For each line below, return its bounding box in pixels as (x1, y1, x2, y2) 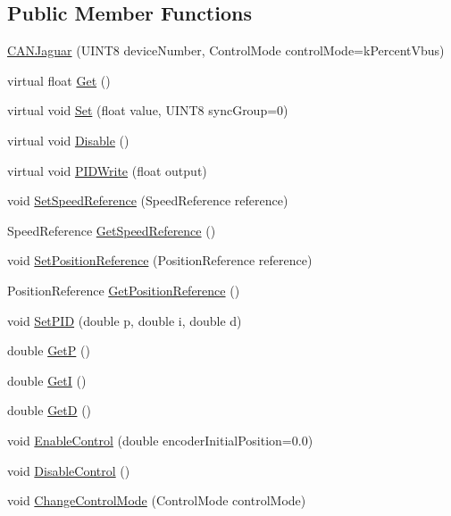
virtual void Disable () (7, 130, 129, 149)
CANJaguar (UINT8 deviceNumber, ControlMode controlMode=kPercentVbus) (7, 41, 445, 60)
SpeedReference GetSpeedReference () (7, 221, 216, 239)
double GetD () (7, 401, 92, 420)
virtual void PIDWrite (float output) (7, 161, 207, 179)
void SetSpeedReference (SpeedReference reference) (7, 191, 288, 210)
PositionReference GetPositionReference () (7, 280, 240, 299)
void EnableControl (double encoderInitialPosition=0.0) (7, 430, 313, 449)
